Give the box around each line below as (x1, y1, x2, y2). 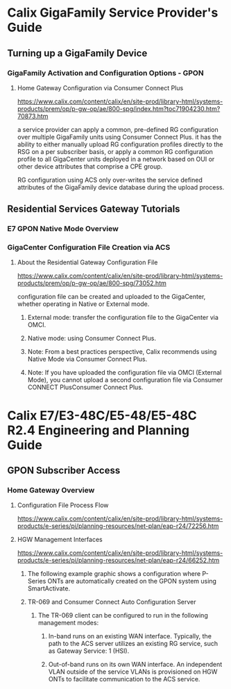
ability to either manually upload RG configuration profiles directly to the (17, 140, 223, 148)
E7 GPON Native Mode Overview (7, 224, 119, 234)
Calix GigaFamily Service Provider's (7, 5, 219, 21)
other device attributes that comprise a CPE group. (17, 162, 163, 171)
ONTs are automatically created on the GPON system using (47, 577, 217, 586)
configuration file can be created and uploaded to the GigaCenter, (17, 293, 206, 301)
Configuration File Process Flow (17, 501, 109, 509)
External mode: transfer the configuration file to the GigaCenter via (27, 314, 219, 322)
